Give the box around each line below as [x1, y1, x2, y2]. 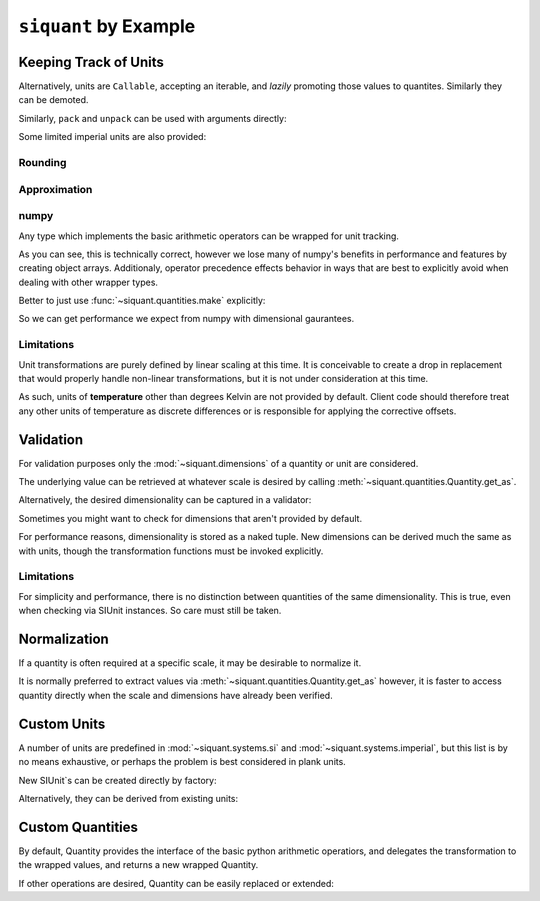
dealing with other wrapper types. [18, 276, 159, 288]
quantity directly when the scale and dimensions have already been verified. [18, 689, 334, 701]
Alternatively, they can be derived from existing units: [18, 792, 239, 804]
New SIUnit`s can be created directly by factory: [18, 774, 217, 786]
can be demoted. [18, 94, 89, 106]
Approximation [18, 182, 93, 196]
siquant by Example [18, 15, 196, 37]
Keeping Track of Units [18, 53, 164, 70]
